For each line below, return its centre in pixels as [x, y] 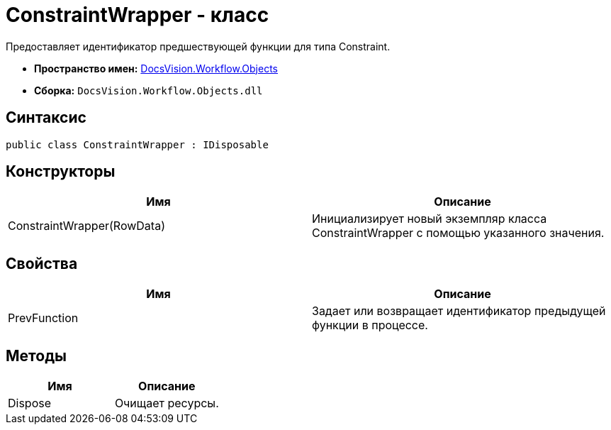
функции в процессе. [370, 325]
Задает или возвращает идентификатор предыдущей [459, 311]
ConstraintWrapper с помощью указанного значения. [458, 233]
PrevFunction [43, 318]
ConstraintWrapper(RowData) [86, 226]
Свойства [42, 263]
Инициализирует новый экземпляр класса [430, 219]
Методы [36, 355]
